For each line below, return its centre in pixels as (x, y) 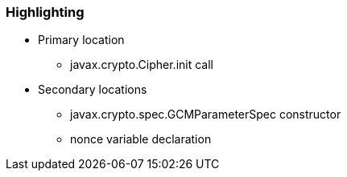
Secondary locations (93, 90)
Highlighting (45, 12)
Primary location (81, 40)
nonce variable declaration (141, 139)
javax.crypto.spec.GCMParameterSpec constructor (206, 115)
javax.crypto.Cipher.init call (142, 65)
